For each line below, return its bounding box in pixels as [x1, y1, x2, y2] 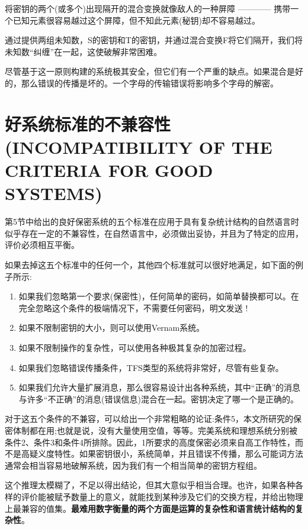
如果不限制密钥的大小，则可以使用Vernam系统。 [18, 321, 205, 334]
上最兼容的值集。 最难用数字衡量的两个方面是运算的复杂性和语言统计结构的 [5, 502, 295, 514]
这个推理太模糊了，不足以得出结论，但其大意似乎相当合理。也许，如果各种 [5, 479, 295, 491]
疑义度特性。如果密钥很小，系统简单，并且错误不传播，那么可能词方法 [29, 447, 303, 460]
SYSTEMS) [5, 181, 102, 205]
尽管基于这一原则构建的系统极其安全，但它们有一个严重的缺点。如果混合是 [5, 65, 295, 78]
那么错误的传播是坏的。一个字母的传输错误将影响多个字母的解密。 [21, 76, 278, 89]
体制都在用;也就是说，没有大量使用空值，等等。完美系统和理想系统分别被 [12, 424, 297, 436]
